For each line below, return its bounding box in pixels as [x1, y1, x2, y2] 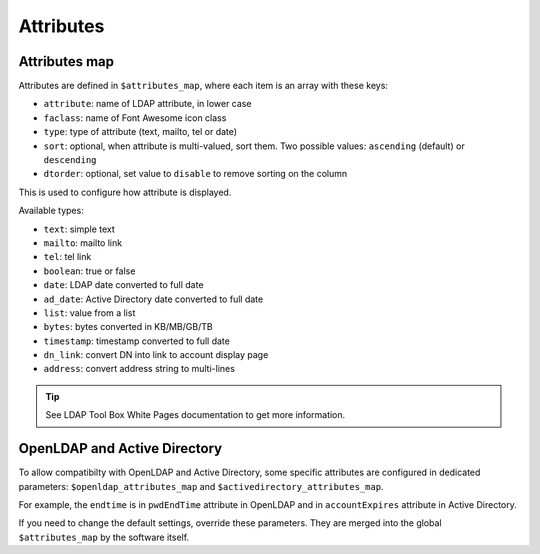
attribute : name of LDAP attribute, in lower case [43, 98, 252, 110]
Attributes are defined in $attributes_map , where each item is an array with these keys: [18, 80, 389, 92]
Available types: [18, 205, 84, 217]
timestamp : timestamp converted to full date [43, 335, 230, 347]
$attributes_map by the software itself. [18, 531, 190, 543]
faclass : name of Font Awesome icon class [43, 111, 227, 124]
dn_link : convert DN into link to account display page [43, 349, 269, 361]
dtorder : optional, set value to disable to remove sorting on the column [43, 168, 348, 180]
